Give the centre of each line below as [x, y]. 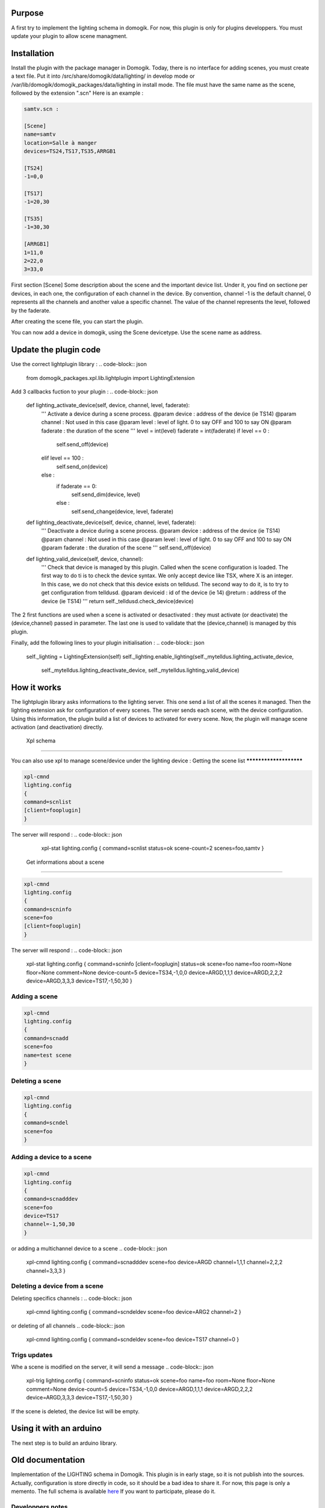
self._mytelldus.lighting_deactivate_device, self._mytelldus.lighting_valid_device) [141, 670]
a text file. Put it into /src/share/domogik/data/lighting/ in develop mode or [103, 76]
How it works [36, 687]
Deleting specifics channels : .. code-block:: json [72, 1298]
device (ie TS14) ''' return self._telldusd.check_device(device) [117, 601]
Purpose [27, 13]
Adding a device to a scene [51, 1157]
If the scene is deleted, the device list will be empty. [75, 1411]
